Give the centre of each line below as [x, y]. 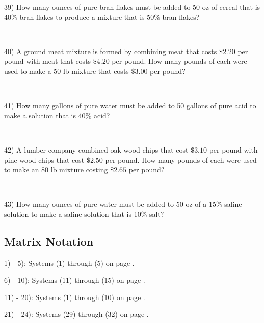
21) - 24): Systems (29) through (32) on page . [76, 314]
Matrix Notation [49, 241]
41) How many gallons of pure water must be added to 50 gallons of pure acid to [130, 105]
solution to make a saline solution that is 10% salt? [84, 214]
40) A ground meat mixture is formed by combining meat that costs [111, 51]
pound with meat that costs [48, 61]
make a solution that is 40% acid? [57, 115]
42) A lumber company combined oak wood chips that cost [96, 149]
